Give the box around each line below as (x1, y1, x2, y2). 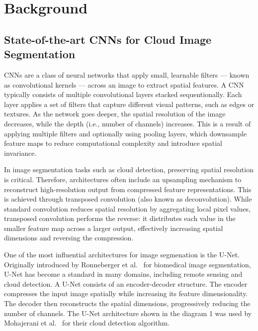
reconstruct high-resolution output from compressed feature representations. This (4, 184, 252, 194)
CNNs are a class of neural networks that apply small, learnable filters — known (4, 69, 250, 80)
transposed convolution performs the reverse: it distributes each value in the (4, 213, 236, 223)
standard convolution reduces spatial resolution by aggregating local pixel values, (4, 203, 251, 214)
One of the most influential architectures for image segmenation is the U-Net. (4, 249, 240, 260)
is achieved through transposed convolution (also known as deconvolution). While (4, 194, 252, 204)
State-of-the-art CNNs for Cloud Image (4, 31, 212, 47)
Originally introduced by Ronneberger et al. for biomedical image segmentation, (4, 259, 251, 269)
